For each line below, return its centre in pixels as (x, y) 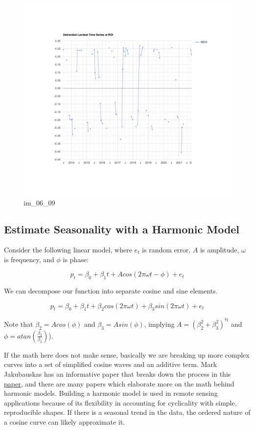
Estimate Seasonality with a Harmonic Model (122, 229)
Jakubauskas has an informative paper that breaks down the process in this (117, 373)
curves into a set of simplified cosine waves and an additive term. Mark (111, 364)
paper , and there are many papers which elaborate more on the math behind (119, 383)
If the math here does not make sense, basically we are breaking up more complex (127, 354)
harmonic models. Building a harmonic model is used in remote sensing (111, 393)
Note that (19, 324)
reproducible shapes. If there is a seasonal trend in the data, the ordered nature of (127, 412)
